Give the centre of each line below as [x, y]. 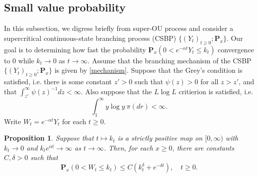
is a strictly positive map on [160, 138]
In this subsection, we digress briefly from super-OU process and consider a [119, 28]
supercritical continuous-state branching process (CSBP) [90, 38]
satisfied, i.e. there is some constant [58, 81]
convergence [236, 49]
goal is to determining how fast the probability [75, 49]
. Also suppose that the [116, 91]
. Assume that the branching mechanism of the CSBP [170, 60]
